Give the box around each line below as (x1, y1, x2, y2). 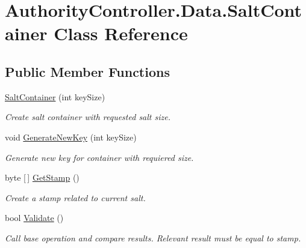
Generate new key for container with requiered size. (5, 151, 194, 163)
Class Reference (54, 21, 188, 46)
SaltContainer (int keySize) (5, 90, 105, 103)
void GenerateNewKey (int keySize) (5, 130, 137, 143)
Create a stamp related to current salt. (5, 191, 146, 204)
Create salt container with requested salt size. (5, 110, 171, 123)
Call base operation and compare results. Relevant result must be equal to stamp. (5, 231, 301, 244)
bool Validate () (5, 211, 64, 224)
